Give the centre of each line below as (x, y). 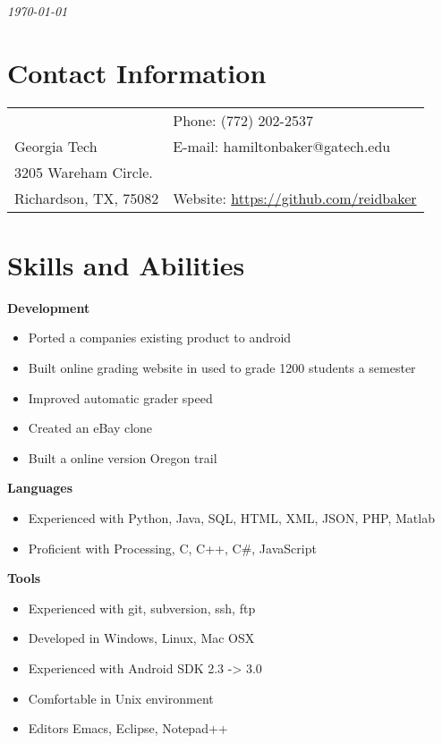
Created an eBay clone (90, 428)
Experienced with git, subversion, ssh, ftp (142, 608)
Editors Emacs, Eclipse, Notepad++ (128, 728)
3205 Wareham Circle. (84, 172)
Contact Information (137, 72)
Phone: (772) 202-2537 (243, 120)
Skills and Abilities (126, 264)
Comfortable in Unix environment (121, 698)
